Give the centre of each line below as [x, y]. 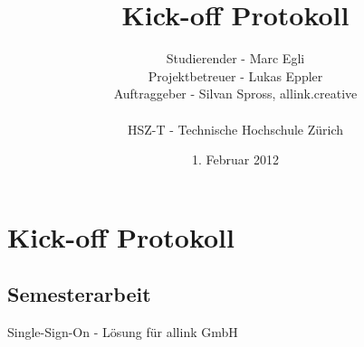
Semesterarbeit [79, 294]
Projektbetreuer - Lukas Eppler [235, 75]
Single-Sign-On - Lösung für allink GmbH [123, 332]
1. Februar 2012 [235, 159]
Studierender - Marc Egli [235, 58]
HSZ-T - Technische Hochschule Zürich [235, 129]
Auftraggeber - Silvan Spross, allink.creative [235, 94]
